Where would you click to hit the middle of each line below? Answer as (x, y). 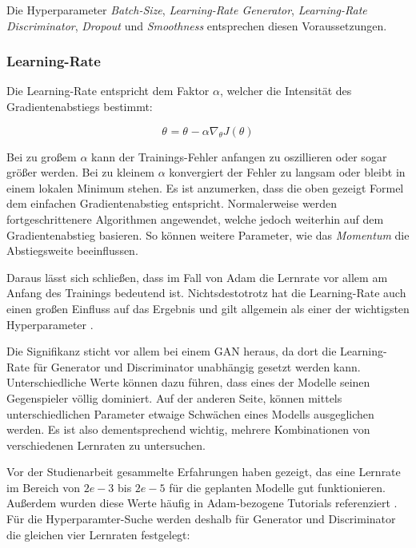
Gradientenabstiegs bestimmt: (80, 106)
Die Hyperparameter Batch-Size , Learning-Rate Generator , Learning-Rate (187, 10)
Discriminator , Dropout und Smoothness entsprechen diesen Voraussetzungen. (197, 25)
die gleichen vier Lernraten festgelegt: (98, 534)
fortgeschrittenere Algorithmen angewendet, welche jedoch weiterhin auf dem (195, 218)
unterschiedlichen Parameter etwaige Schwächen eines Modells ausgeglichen (190, 413)
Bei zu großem (42, 156)
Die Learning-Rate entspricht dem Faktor (108, 91)
